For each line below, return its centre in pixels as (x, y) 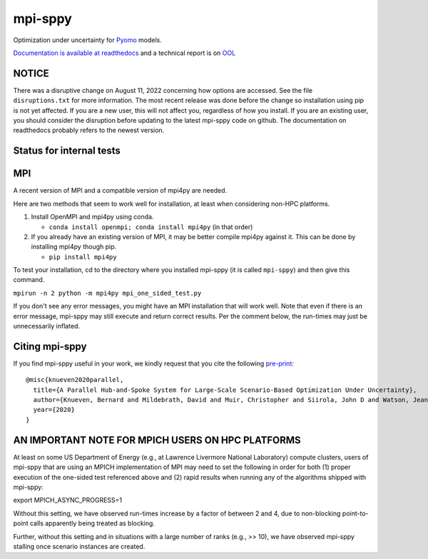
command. (29, 280)
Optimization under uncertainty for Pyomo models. (87, 40)
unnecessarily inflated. (47, 326)
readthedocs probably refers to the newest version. (89, 130)
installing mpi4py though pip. (74, 247)
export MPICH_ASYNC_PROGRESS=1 (68, 500)
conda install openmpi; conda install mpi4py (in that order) (151, 227)
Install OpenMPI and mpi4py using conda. (92, 217)
